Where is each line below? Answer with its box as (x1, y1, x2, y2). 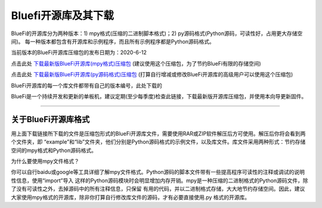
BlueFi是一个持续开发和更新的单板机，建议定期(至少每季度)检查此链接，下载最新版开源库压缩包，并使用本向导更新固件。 (11, 92, 307, 100)
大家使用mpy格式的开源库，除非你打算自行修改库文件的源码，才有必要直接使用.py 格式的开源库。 (11, 194, 250, 201)
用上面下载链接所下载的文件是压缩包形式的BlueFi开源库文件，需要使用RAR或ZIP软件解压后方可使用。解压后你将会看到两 (11, 130, 306, 137)
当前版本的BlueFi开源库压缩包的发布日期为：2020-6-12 (11, 49, 147, 56)
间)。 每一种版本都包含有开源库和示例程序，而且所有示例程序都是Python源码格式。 (11, 38, 215, 45)
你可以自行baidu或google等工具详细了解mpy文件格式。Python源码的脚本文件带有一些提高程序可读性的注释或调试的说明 (11, 169, 305, 176)
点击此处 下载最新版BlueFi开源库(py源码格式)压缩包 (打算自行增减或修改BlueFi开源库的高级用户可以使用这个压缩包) (11, 71, 293, 78)
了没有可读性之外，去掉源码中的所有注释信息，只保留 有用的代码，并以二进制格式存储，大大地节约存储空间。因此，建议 (11, 185, 305, 193)
